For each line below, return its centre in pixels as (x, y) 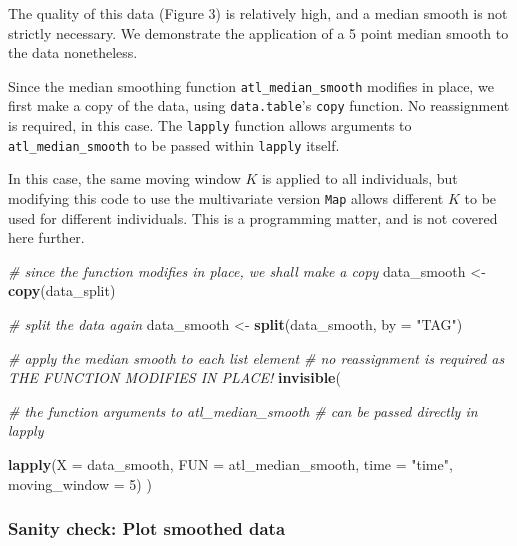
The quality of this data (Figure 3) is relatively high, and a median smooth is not (258, 13)
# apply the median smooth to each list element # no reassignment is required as (256, 357)
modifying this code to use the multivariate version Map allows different (226, 198)
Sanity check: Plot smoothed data (147, 528)
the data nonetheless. (73, 52)
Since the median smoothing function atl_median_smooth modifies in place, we (251, 85)
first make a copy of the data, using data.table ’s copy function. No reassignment (259, 105)
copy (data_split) (62, 290)
